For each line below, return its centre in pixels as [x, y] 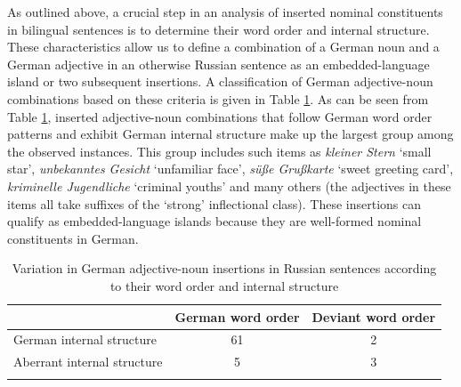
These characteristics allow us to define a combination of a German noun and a [223, 47]
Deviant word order [374, 316]
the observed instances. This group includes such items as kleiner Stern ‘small [219, 151]
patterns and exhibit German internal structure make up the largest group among [230, 134]
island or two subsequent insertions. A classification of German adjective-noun [220, 81]
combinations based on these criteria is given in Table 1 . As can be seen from [218, 98]
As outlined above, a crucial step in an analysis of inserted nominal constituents [225, 12]
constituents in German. [73, 238]
